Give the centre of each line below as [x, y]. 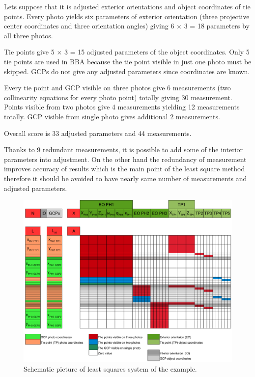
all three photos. [28, 35]
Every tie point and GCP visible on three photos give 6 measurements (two [117, 88]
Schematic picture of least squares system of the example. [110, 369]
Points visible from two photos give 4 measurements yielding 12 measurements [122, 107]
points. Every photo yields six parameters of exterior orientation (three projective [127, 16]
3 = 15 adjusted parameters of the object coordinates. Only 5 [157, 52]
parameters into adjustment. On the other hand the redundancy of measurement [125, 159]
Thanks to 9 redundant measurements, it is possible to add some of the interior [124, 149]
